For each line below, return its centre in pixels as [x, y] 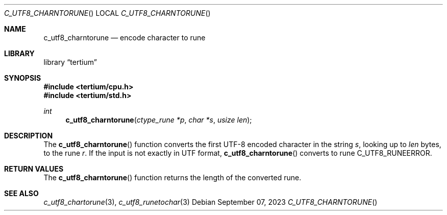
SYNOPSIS [23, 78]
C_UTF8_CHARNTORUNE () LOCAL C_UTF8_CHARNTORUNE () [107, 13]
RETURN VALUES [34, 169]
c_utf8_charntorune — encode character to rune [125, 38]
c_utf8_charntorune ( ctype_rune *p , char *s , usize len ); [159, 120]
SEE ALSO [21, 193]
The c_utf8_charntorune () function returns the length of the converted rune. [172, 177]
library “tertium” [70, 62]
